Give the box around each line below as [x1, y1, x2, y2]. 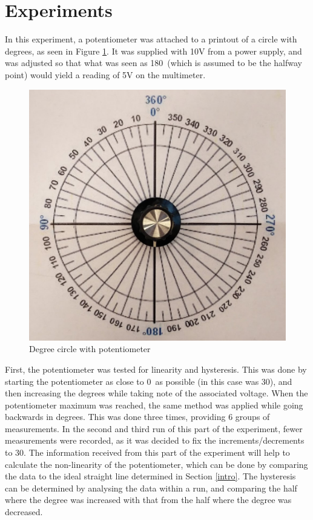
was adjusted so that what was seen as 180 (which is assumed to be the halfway [5, 56, 303, 69]
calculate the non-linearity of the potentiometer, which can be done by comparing [5, 458, 308, 470]
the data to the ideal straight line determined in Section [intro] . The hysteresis [5, 470, 296, 482]
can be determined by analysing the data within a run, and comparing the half [5, 481, 297, 494]
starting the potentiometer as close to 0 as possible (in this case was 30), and [5, 375, 292, 387]
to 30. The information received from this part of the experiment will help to [5, 446, 290, 459]
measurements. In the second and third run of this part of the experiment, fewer [5, 422, 303, 435]
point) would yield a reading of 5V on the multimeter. [5, 68, 206, 81]
